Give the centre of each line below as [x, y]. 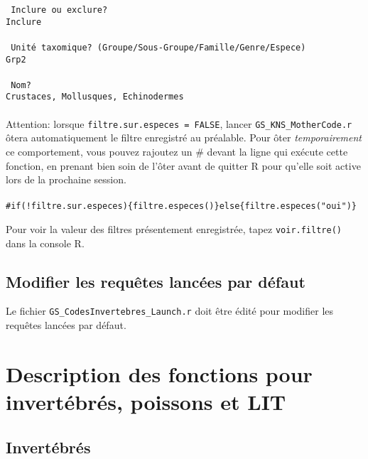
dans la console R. [45, 243]
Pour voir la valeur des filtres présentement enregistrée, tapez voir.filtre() [174, 229]
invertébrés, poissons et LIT [146, 402]
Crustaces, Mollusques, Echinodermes [95, 97]
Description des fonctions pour [159, 373]
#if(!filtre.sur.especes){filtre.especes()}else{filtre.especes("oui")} [181, 206]
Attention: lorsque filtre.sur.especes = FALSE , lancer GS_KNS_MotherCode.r [179, 123]
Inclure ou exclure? [59, 10]
